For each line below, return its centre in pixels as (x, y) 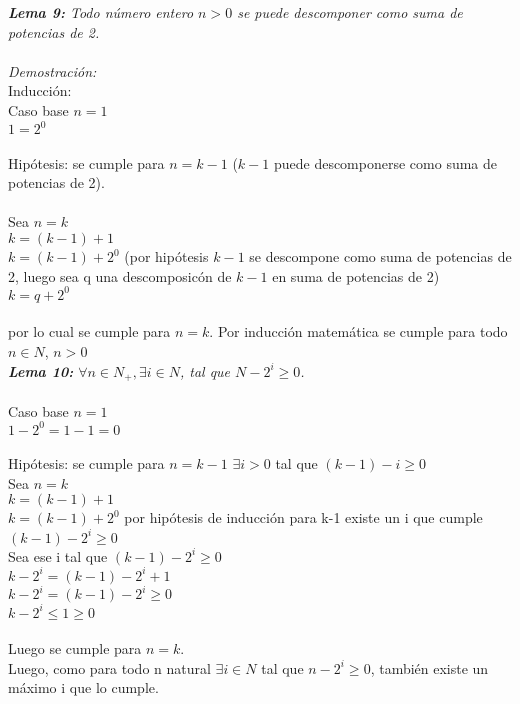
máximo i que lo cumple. (83, 687)
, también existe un (429, 667)
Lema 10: (41, 370)
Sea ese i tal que (58, 555)
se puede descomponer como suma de (350, 12)
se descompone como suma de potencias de (380, 256)
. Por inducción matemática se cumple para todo (358, 331)
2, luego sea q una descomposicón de (120, 275)
